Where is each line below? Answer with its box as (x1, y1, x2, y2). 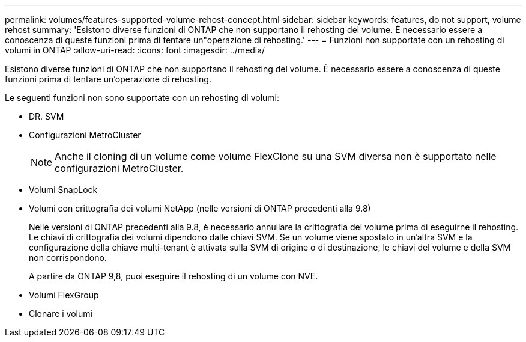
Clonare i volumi (29, 308, 92, 319)
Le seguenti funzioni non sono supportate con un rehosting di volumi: (5, 93, 279, 103)
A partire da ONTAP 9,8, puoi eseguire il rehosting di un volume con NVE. (29, 271, 318, 281)
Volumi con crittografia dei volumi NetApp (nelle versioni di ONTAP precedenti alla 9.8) (29, 203, 371, 213)
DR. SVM (29, 111, 64, 121)
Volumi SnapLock (29, 185, 98, 195)
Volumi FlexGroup (29, 290, 99, 300)
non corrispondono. (29, 252, 107, 263)
